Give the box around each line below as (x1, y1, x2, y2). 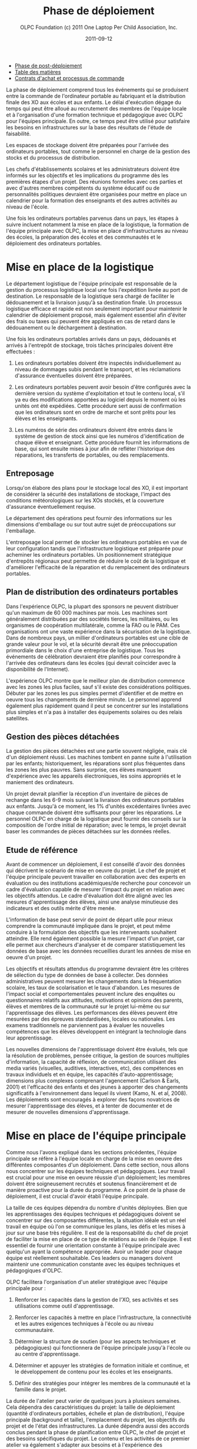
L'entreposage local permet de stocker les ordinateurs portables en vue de (6, 538, 187, 545)
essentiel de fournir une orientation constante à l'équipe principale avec (6, 1242, 181, 1249)
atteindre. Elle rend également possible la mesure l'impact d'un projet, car (6, 935, 185, 942)
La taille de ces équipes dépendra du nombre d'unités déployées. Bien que (6, 1204, 188, 1211)
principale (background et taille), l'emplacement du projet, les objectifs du (6, 1416, 185, 1424)
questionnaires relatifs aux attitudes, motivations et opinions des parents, (6, 997, 183, 1004)
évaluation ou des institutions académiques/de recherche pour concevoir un (6, 879, 191, 887)
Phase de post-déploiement (14, 62, 82, 69)
